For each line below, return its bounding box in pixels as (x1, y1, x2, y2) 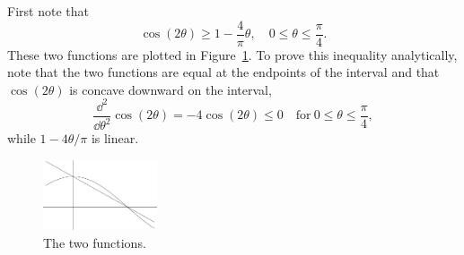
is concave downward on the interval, (69, 80, 272, 98)
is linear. (91, 129, 139, 148)
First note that (7, 2, 89, 20)
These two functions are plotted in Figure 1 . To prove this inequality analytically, (7, 45, 458, 64)
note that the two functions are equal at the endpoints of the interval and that (7, 63, 440, 81)
